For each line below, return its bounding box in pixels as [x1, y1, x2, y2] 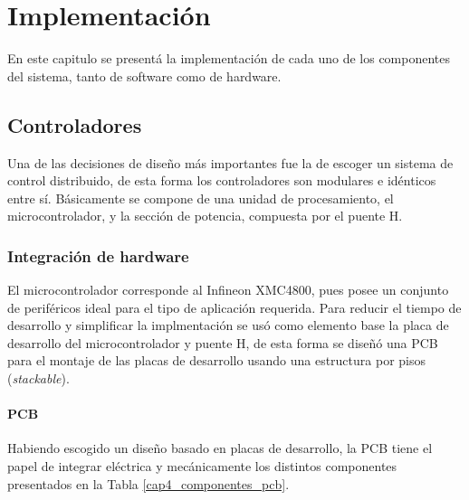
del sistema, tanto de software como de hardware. [7, 66, 282, 85]
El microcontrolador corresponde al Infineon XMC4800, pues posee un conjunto [7, 280, 449, 299]
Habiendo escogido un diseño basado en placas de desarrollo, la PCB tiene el [7, 439, 433, 458]
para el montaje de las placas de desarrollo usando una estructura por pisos [7, 351, 426, 370]
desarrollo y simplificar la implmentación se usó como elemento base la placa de [7, 316, 449, 335]
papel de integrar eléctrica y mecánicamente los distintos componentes [7, 457, 397, 476]
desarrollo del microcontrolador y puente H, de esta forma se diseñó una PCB [7, 333, 438, 352]
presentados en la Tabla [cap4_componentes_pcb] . [7, 474, 290, 493]
